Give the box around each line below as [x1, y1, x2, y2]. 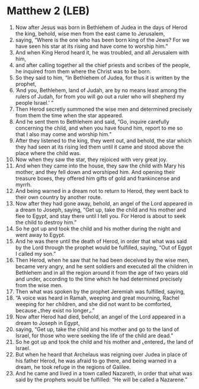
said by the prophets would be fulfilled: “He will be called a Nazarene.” [15, 376, 188, 383]
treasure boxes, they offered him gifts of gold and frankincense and [15, 175, 181, 182]
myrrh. [15, 181, 32, 188]
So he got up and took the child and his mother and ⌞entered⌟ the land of [15, 338, 194, 345]
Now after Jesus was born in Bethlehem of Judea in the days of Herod [15, 24, 188, 31]
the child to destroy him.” [15, 218, 77, 226]
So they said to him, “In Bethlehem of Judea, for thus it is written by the [15, 74, 190, 81]
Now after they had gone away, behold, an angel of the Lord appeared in [15, 200, 193, 207]
